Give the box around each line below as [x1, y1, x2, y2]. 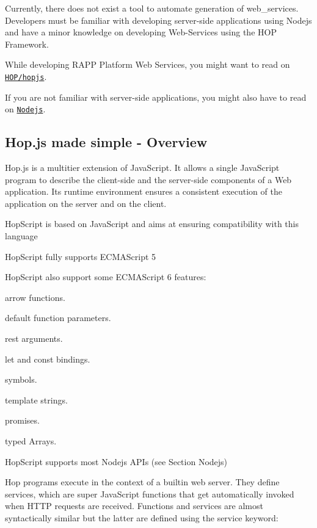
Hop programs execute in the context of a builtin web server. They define [5, 476, 280, 488]
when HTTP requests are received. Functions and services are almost [5, 499, 263, 512]
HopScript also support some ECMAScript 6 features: [5, 270, 206, 283]
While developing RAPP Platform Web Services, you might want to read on [5, 58, 290, 71]
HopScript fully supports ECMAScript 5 [5, 250, 156, 262]
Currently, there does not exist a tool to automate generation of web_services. [5, 2, 299, 14]
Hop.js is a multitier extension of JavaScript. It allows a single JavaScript [5, 161, 280, 174]
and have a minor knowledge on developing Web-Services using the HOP [5, 26, 277, 38]
